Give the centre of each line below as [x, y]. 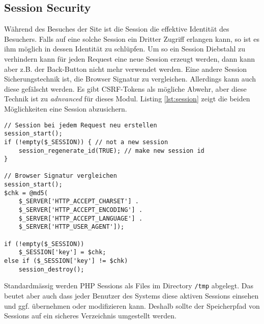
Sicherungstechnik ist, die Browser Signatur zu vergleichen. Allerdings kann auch [130, 79]
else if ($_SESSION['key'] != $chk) [66, 261]
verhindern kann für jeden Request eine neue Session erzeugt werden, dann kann [129, 58]
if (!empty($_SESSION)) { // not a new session [86, 142]
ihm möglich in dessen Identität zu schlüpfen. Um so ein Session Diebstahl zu [125, 49]
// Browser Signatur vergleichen [61, 176]
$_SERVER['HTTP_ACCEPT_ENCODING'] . [81, 210]
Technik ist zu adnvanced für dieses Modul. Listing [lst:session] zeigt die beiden [127, 99]
